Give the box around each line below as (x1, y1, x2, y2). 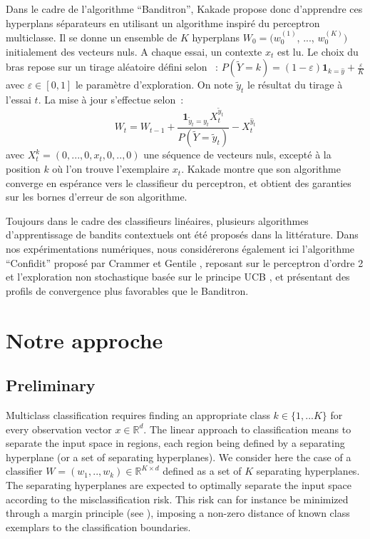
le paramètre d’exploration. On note (75, 77, 233, 92)
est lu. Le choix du (277, 44, 359, 59)
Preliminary (6, 374, 96, 396)
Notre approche (6, 325, 163, 354)
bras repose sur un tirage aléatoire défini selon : (6, 59, 219, 74)
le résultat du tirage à (247, 77, 343, 92)
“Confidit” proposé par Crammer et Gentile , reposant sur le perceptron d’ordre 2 (6, 255, 364, 270)
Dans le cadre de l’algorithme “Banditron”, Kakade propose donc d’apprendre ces (6, 1, 363, 16)
